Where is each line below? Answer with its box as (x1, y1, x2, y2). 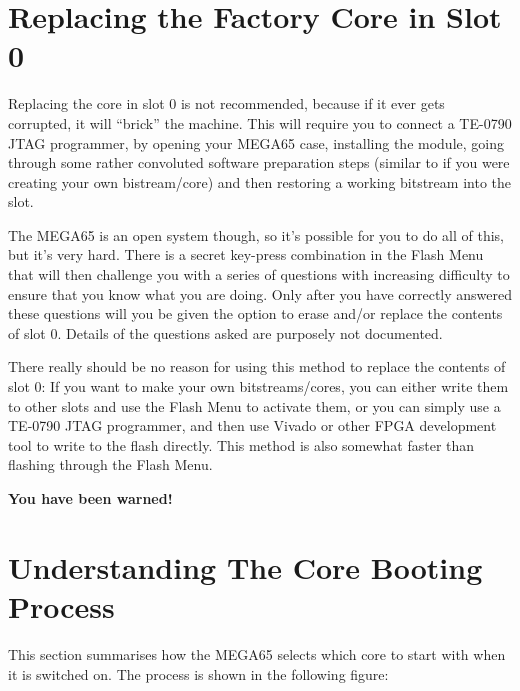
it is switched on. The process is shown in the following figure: (8, 663, 389, 684)
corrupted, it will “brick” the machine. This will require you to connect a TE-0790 (8, 112, 512, 133)
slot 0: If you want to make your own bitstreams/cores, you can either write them (8, 376, 509, 397)
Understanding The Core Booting (8, 546, 483, 587)
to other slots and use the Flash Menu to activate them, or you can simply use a (8, 395, 501, 416)
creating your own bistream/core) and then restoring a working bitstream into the (8, 171, 511, 192)
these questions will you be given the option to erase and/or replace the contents (8, 303, 503, 324)
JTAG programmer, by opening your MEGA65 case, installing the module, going (8, 132, 504, 153)
